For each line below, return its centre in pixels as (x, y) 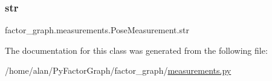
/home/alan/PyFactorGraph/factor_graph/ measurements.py (118, 70)
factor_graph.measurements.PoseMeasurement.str (97, 30)
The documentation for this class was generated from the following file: (136, 50)
